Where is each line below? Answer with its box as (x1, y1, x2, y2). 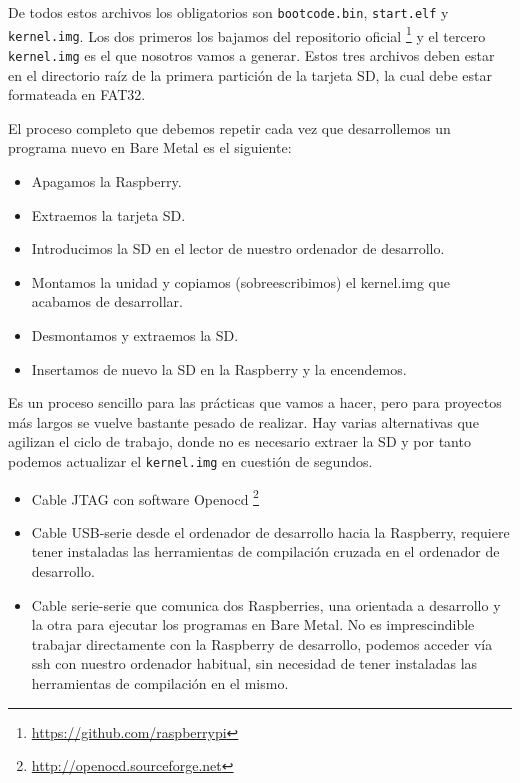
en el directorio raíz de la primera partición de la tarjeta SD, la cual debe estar (8, 64, 492, 85)
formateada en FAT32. (8, 84, 146, 105)
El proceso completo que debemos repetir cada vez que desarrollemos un (8, 117, 451, 138)
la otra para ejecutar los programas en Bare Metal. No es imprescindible (31, 614, 475, 635)
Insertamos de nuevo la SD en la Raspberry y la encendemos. (31, 358, 407, 379)
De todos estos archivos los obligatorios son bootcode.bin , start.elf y (8, 2, 449, 22)
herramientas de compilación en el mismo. (31, 673, 289, 693)
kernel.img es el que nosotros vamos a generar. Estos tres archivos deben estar (8, 44, 495, 65)
